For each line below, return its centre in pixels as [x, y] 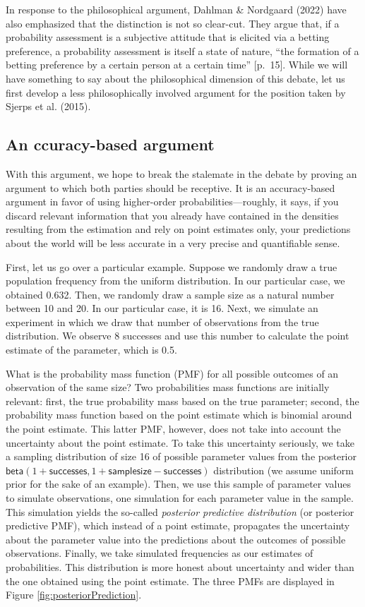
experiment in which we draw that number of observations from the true [162, 321]
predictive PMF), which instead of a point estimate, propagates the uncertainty [178, 525]
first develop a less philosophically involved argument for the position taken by [176, 92]
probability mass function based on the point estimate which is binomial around [179, 415]
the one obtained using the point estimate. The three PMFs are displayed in [170, 581]
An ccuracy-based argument [110, 144]
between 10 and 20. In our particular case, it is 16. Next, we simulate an [162, 308]
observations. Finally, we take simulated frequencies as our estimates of [160, 553]
